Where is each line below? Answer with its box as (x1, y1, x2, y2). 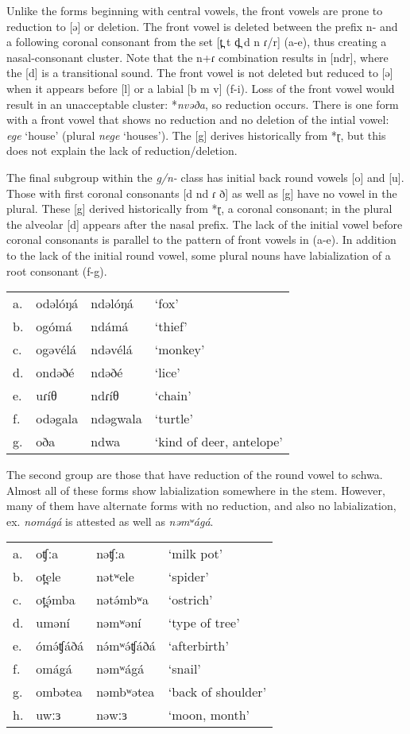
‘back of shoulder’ (168, 682, 267, 701)
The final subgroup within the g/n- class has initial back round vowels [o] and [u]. (6, 168, 404, 185)
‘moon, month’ (168, 705, 250, 724)
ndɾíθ (91, 386, 119, 405)
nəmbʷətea (96, 682, 155, 701)
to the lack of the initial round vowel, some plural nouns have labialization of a (6, 246, 391, 263)
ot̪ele (36, 567, 61, 586)
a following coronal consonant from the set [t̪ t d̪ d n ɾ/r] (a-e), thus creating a (6, 33, 387, 50)
